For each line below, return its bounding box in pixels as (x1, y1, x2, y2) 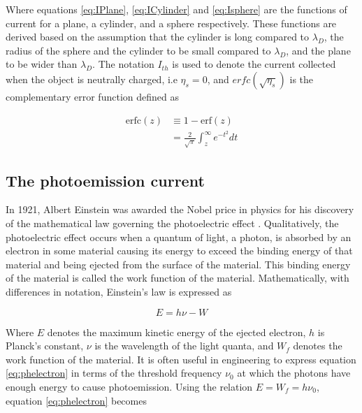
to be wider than (6, 57, 78, 71)
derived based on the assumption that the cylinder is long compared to (6, 29, 310, 44)
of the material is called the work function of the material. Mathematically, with (6, 270, 349, 285)
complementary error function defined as (6, 89, 179, 103)
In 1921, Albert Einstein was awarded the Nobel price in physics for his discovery (6, 202, 354, 217)
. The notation (92, 57, 154, 71)
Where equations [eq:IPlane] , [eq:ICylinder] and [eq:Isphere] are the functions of (6, 2, 347, 16)
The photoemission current (6, 169, 205, 191)
